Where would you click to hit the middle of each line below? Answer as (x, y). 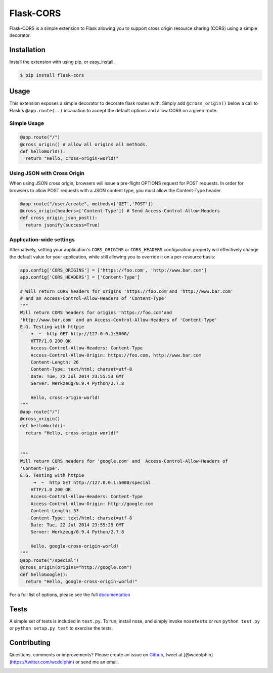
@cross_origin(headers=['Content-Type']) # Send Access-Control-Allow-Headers (120, 211)
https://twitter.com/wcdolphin (42, 662)
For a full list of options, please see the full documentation (70, 595)
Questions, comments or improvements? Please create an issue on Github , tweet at (96, 655)
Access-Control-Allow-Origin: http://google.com (92, 504)
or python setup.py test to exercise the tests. (61, 628)
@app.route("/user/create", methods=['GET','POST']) (87, 204)
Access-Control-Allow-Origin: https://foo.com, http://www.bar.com (116, 355)
